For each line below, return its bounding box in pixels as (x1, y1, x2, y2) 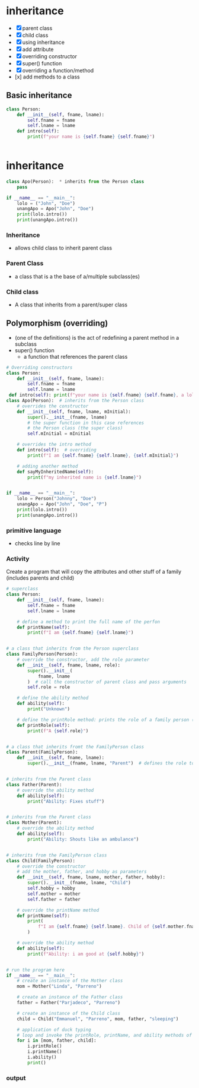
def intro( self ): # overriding (17, 447, 97, 453)
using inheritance (22, 39, 65, 46)
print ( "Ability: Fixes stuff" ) (27, 798, 105, 804)
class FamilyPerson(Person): (6, 651, 78, 657)
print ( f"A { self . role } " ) (27, 728, 89, 734)
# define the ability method (17, 695, 89, 701)
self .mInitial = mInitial (27, 431, 92, 437)
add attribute (22, 46, 54, 53)
